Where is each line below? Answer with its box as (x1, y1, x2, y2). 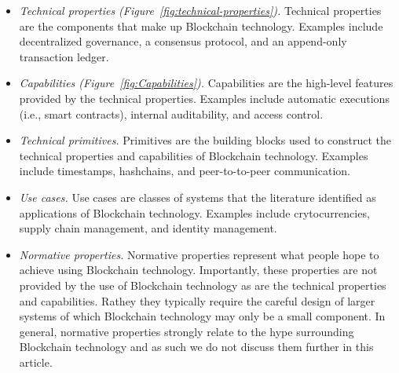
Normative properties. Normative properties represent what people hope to (19, 246, 379, 262)
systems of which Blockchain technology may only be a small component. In (19, 308, 386, 324)
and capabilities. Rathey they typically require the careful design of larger (19, 292, 375, 309)
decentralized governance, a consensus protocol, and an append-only (19, 33, 347, 49)
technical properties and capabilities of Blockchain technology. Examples (19, 147, 368, 163)
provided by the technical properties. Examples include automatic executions (19, 90, 390, 106)
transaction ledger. (19, 48, 109, 64)
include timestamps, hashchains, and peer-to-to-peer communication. (19, 163, 350, 179)
